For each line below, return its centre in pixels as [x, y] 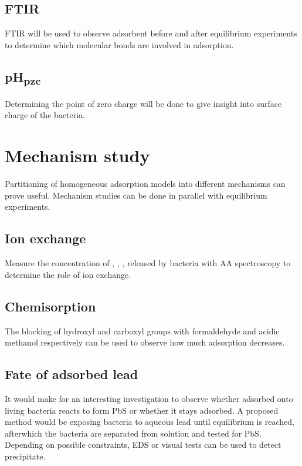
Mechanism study [77, 155]
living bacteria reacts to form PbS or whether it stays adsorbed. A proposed [142, 410]
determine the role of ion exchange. [68, 274]
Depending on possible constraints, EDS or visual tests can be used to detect [143, 445]
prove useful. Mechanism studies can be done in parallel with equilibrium [136, 195]
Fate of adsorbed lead [72, 374]
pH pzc [23, 77]
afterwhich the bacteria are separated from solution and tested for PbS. [133, 433]
